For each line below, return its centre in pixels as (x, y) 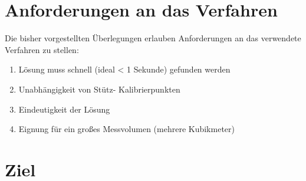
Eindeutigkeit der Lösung (64, 109)
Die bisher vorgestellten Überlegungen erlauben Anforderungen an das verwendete (153, 38)
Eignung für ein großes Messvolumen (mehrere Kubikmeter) (126, 129)
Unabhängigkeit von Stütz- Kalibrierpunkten (99, 89)
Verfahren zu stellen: (42, 49)
